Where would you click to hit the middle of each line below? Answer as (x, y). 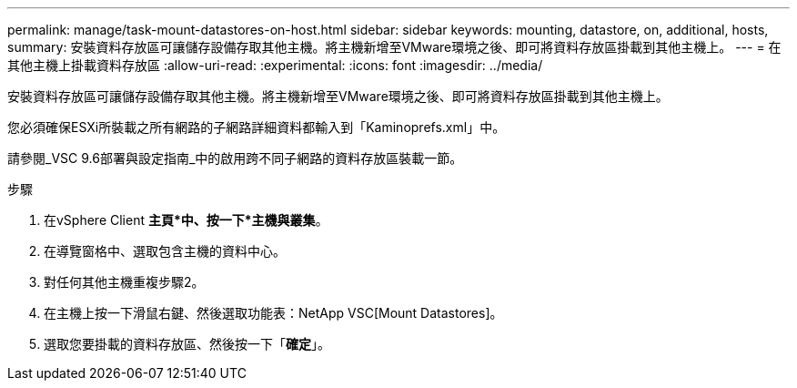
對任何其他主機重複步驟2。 (124, 282)
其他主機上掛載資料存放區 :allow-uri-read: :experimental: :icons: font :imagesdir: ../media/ (275, 65)
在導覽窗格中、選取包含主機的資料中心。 (165, 251)
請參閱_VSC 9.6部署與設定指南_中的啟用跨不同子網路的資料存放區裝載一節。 (235, 158)
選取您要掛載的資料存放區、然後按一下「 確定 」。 (187, 344)
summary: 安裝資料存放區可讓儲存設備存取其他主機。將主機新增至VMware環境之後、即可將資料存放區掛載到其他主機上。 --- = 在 (394, 47)
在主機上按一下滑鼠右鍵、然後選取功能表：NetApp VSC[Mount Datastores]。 (273, 313)
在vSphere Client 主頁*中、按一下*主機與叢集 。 (186, 220)
